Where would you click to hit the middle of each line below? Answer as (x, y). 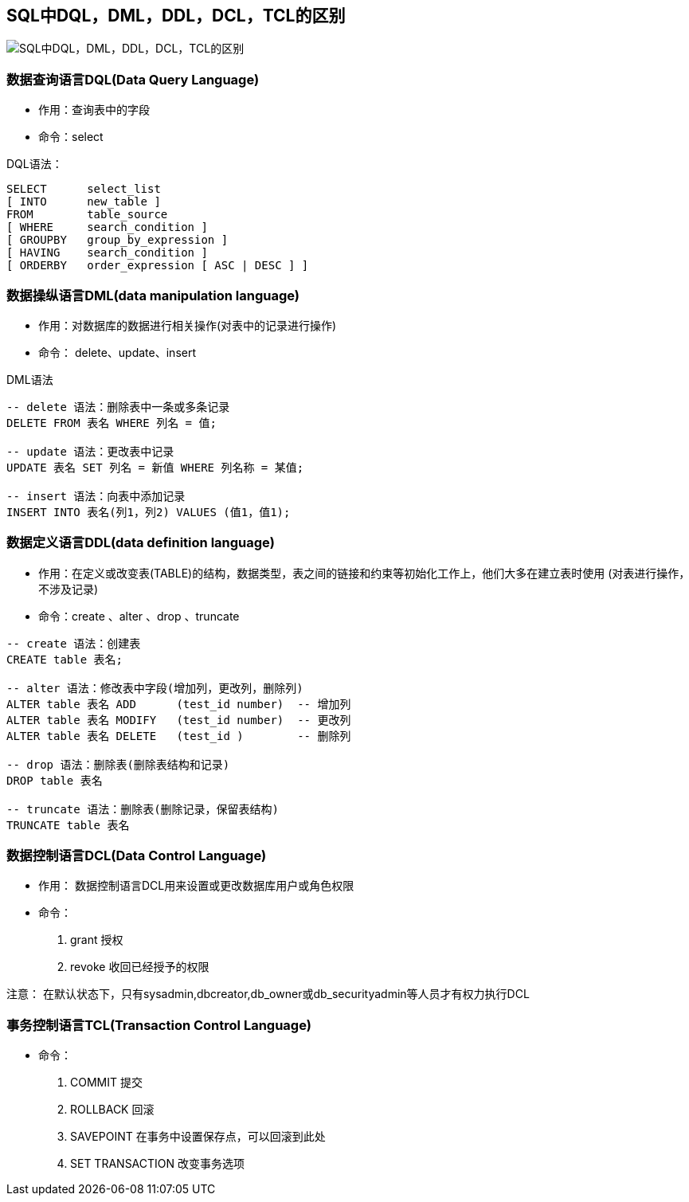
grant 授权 (97, 940)
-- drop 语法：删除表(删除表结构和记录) (118, 764)
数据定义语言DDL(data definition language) (141, 543)
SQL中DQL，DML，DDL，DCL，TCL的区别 (176, 16)
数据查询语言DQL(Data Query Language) (133, 79)
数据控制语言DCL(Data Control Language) (137, 856)
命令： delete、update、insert (117, 352)
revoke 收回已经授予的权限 (140, 967)
